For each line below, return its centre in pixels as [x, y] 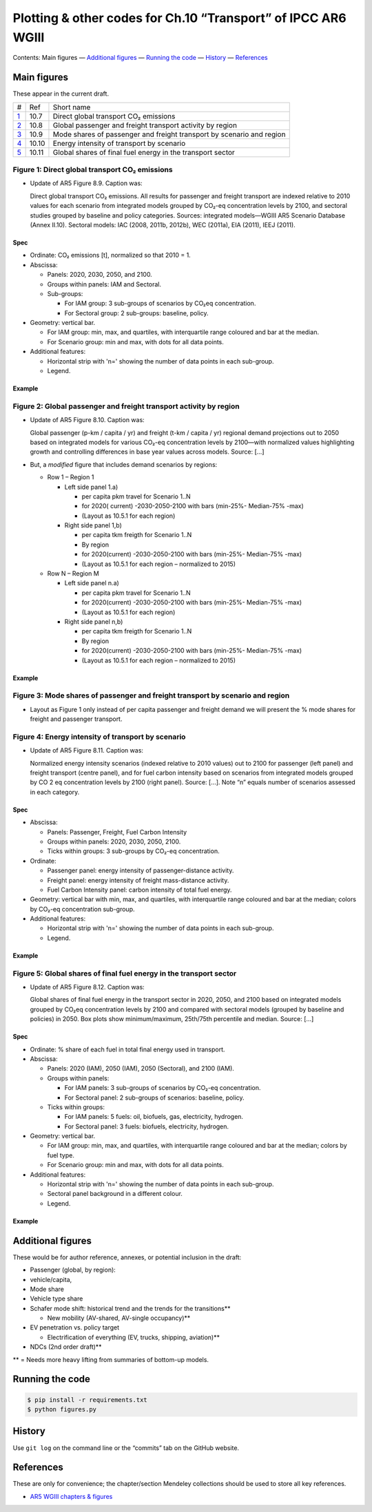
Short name [72, 107]
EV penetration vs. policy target [75, 1327]
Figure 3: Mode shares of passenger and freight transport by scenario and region [151, 695]
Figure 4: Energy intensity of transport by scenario [99, 737]
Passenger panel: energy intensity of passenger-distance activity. [141, 870]
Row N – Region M [73, 574]
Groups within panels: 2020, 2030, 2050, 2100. [114, 841]
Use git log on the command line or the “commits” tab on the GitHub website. [126, 1448]
